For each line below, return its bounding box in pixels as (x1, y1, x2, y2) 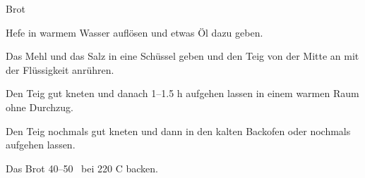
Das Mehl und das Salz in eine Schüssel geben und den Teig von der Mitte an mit (6, 49, 359, 63)
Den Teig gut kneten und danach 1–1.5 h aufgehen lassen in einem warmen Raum (6, 86, 359, 101)
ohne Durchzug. (6, 99, 73, 114)
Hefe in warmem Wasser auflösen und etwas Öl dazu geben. (6, 25, 263, 39)
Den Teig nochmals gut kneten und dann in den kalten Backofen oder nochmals (6, 123, 351, 138)
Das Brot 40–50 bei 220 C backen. (6, 160, 158, 175)
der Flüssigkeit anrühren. (6, 62, 114, 77)
